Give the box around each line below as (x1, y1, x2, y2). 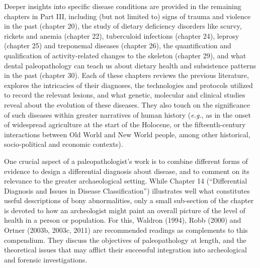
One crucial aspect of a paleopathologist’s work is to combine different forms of (4, 155, 248, 166)
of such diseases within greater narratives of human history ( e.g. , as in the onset (4, 109, 251, 120)
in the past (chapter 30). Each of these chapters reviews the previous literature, (4, 70, 249, 80)
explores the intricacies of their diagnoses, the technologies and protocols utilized (4, 79, 253, 90)
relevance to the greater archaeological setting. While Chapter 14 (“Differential (4, 175, 247, 186)
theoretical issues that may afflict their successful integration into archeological (4, 244, 247, 255)
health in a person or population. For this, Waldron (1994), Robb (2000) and (4, 215, 241, 225)
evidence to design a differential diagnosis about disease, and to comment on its (4, 165, 249, 176)
